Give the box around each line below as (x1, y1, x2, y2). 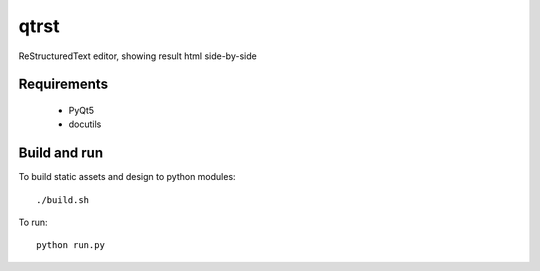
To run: (18, 216, 49, 229)
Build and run (18, 145, 104, 162)
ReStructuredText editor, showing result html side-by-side (18, 50, 257, 62)
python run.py (36, 240, 105, 251)
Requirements (18, 76, 109, 93)
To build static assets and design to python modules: (18, 171, 236, 183)
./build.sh (36, 194, 90, 205)
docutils (68, 118, 102, 130)
